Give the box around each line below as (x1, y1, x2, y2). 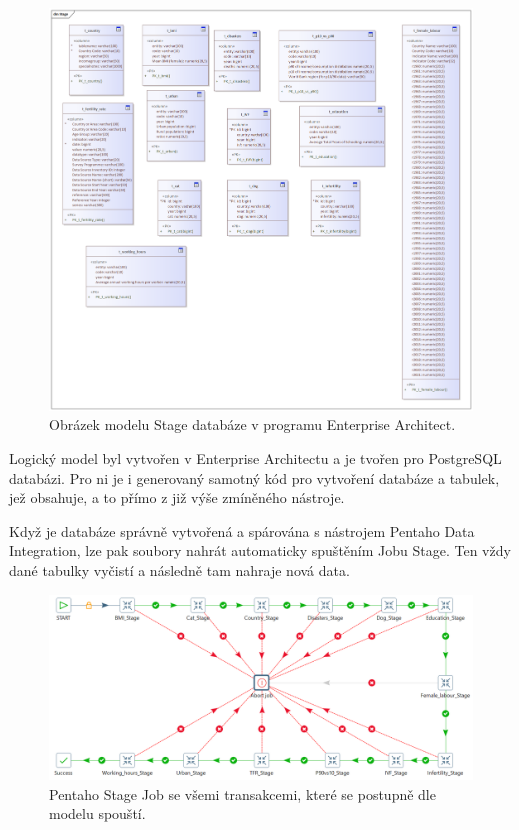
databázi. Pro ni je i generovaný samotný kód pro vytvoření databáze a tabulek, (9, 467, 500, 488)
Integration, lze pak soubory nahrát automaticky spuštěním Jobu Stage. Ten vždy (9, 540, 511, 561)
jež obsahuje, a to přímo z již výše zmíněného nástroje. (9, 487, 345, 508)
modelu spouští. (49, 803, 146, 824)
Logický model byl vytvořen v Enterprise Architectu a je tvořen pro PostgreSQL (9, 448, 502, 469)
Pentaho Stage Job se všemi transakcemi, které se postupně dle (49, 783, 436, 804)
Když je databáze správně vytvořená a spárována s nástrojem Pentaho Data (9, 520, 475, 541)
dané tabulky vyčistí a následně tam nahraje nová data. (9, 560, 350, 581)
